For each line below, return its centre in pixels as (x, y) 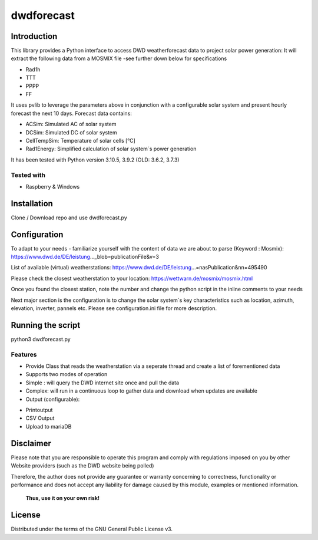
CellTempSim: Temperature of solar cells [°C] (80, 140)
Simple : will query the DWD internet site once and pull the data (102, 383)
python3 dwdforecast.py (41, 339)
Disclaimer (31, 443)
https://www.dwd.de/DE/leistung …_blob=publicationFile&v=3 (85, 257)
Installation (32, 203)
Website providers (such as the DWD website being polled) (82, 466)
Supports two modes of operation (67, 374)
